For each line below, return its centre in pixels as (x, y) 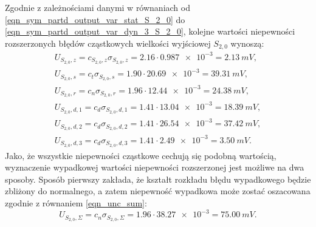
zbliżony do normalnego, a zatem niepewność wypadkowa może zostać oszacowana (158, 191)
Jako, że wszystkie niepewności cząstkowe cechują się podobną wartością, (141, 155)
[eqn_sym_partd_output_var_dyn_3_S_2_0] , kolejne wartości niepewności (150, 31)
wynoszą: (247, 43)
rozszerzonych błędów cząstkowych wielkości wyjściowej (108, 43)
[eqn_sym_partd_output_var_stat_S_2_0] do (95, 19)
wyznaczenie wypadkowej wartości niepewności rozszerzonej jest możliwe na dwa (155, 167)
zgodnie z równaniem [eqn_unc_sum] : (76, 202)
